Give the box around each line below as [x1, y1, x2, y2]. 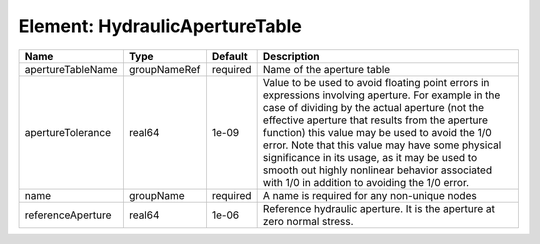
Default [211, 49, 249, 63]
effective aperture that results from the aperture [262, 113, 489, 127]
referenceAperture [24, 208, 112, 222]
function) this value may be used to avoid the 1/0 [262, 125, 492, 139]
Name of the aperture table [262, 62, 391, 76]
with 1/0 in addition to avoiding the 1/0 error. [262, 175, 470, 189]
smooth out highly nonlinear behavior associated [262, 163, 493, 177]
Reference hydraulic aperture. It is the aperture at [262, 201, 495, 215]
